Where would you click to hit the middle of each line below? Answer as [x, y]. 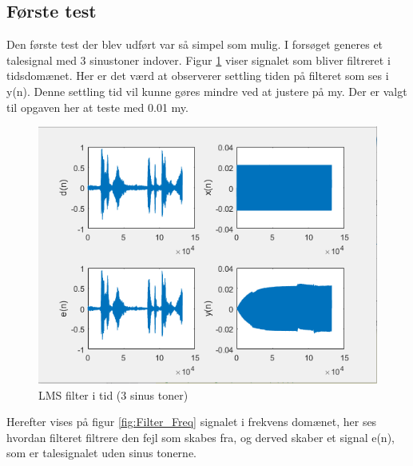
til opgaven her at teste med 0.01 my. [97, 107]
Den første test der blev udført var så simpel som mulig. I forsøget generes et [195, 44]
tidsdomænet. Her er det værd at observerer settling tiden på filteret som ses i [198, 76]
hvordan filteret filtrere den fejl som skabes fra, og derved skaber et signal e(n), [201, 437]
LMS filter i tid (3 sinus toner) [113, 394]
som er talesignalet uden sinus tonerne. [101, 453]
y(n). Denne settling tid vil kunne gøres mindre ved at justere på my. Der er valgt [207, 91]
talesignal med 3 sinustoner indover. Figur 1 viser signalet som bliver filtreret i [199, 60]
